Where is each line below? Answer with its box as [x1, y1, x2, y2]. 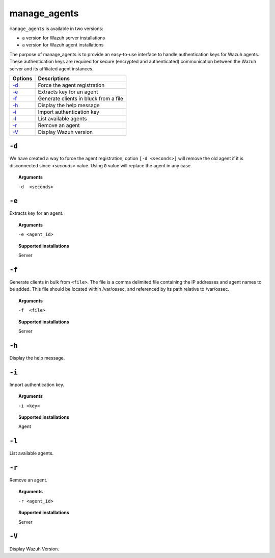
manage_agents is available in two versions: [9, 26, 104, 32]
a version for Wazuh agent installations [22, 42, 104, 48]
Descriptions [38, 74, 70, 82]
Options [12, 74, 33, 82]
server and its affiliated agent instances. [9, 65, 94, 71]
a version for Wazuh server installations [22, 35, 105, 41]
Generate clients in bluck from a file [38, 95, 123, 102]
